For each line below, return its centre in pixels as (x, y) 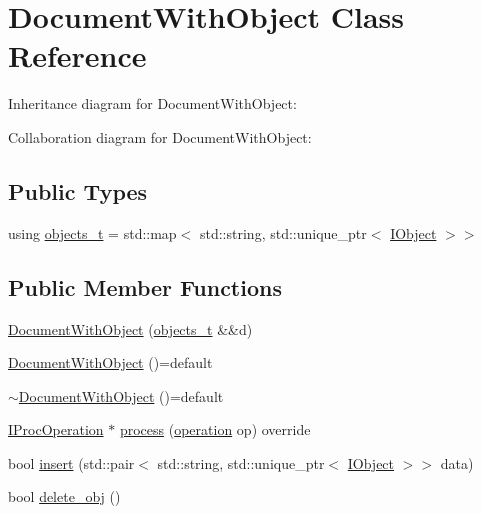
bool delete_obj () (64, 496)
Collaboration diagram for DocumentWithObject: (160, 136)
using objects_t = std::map (92, 232)
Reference (77, 55)
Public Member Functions (145, 286)
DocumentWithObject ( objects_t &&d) (130, 328)
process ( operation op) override (215, 429)
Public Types (78, 190)
